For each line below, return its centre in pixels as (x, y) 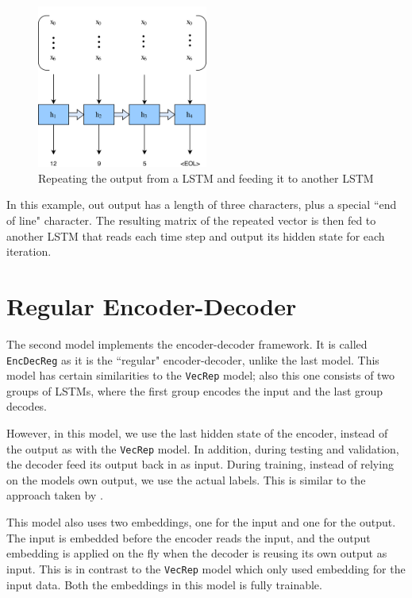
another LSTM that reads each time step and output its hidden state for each (196, 235)
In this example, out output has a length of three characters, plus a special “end (202, 204)
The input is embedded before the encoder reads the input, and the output (189, 537)
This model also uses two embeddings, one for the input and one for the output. (201, 522)
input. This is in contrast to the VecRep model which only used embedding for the (206, 568)
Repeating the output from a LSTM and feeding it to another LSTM (206, 177)
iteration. (29, 251)
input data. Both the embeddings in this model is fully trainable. (164, 584)
